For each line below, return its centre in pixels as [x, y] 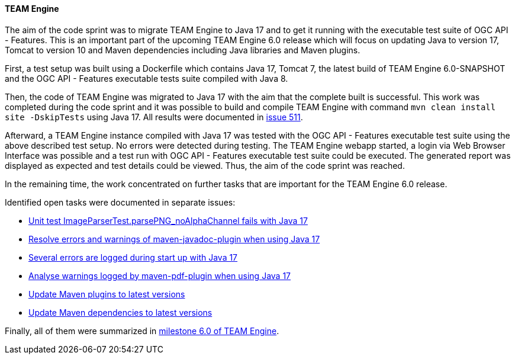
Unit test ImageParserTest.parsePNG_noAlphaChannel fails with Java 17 [168, 220]
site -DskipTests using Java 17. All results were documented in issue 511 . [154, 117]
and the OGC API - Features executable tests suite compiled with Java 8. [147, 78]
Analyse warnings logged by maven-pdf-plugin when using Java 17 [160, 275]
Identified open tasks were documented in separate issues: [120, 202]
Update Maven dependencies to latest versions [120, 312]
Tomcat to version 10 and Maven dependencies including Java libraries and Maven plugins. [183, 50]
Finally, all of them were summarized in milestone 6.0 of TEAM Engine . [142, 331]
